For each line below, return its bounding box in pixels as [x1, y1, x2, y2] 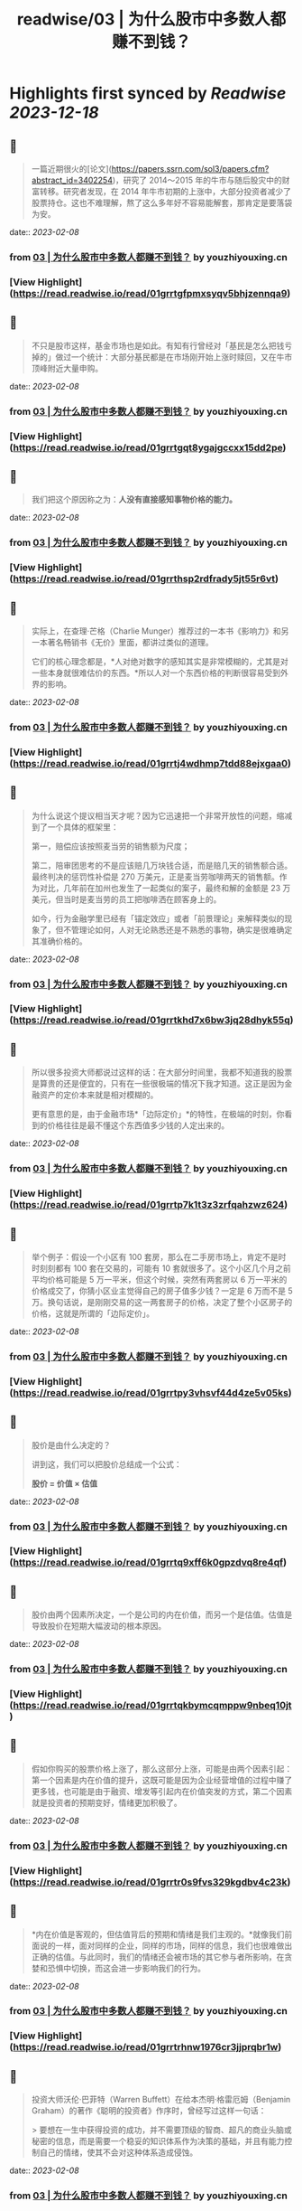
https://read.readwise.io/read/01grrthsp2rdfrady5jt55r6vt [13, 572, 276, 585]
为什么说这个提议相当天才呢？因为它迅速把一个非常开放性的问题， [31, 810, 277, 821]
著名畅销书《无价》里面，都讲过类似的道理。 [47, 636, 214, 647]
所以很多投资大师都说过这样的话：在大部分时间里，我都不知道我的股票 [31, 1067, 293, 1077]
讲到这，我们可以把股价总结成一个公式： [31, 1458, 182, 1470]
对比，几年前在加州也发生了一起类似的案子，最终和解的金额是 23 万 [39, 882, 291, 893]
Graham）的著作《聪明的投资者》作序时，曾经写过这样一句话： [31, 2105, 267, 2116]
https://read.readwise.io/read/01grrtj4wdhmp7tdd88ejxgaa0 [13, 757, 288, 769]
